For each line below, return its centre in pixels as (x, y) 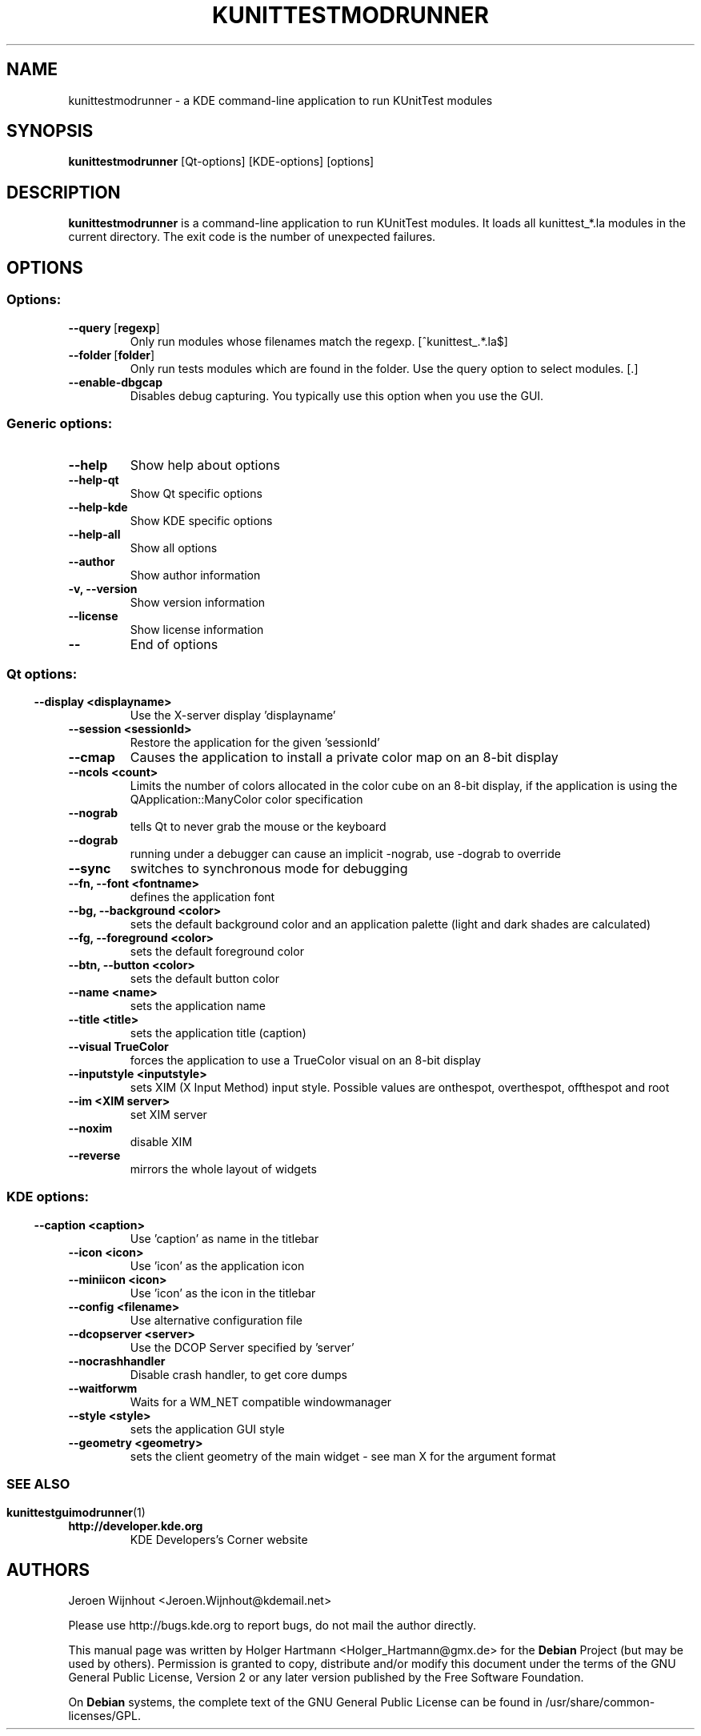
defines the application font (202, 897)
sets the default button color (204, 978)
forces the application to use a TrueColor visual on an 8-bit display (305, 1060)
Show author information (195, 575)
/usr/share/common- (600, 1702)
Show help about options (205, 465)
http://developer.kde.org (136, 1526)
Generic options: (60, 423)
